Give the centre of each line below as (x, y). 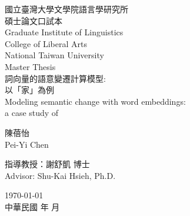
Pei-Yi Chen (27, 144)
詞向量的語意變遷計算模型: (55, 78)
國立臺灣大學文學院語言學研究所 (66, 9)
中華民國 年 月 (32, 206)
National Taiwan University (54, 55)
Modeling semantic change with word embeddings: (95, 101)
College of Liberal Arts (46, 43)
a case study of (32, 113)
